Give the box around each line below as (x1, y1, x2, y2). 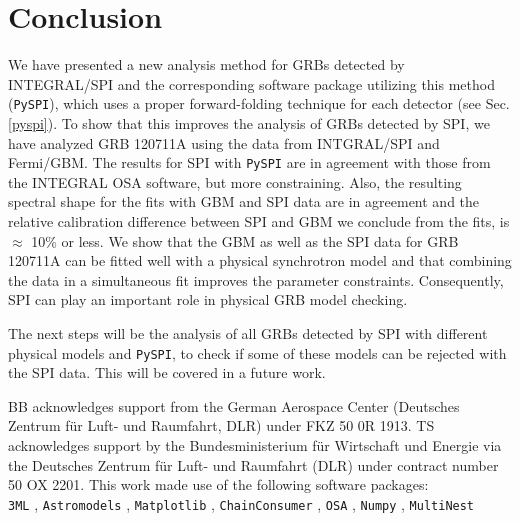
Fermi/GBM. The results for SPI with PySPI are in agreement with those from (8, 152, 491, 173)
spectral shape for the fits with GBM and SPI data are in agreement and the (8, 191, 480, 212)
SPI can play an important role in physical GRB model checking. (8, 289, 408, 310)
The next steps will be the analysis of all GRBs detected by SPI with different (8, 322, 488, 343)
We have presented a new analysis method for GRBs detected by (8, 54, 405, 75)
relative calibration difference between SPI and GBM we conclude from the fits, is (8, 211, 510, 231)
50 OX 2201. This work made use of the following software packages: (8, 474, 429, 495)
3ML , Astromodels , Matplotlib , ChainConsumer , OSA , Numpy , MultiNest (8, 493, 475, 514)
